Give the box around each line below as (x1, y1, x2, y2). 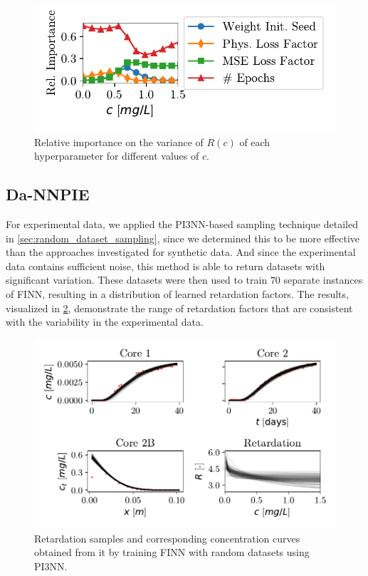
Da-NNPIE (6, 183, 90, 205)
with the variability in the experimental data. (6, 314, 204, 329)
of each (239, 134, 270, 149)
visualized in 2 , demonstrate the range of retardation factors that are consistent (6, 300, 353, 315)
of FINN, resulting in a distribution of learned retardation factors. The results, (6, 287, 349, 302)
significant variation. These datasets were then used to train (6, 272, 268, 287)
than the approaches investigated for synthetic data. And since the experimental (6, 245, 356, 259)
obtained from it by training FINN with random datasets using (34, 545, 310, 560)
